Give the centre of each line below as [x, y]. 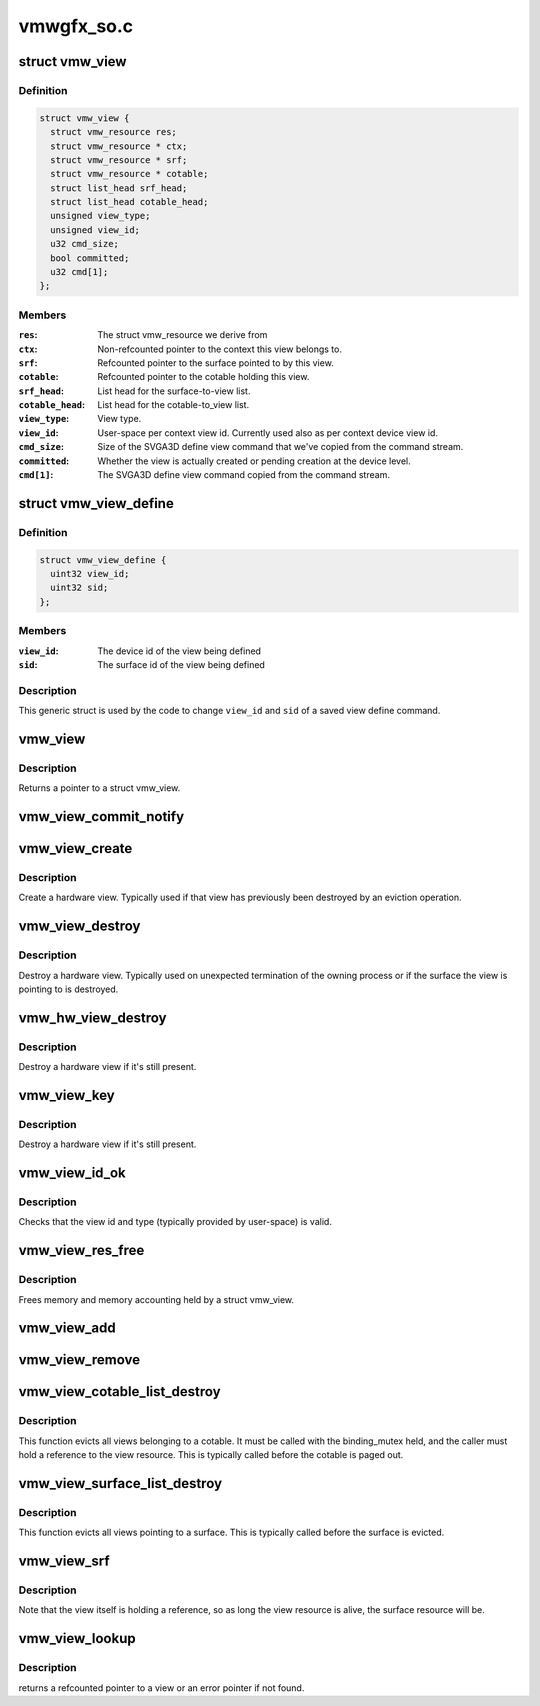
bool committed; [90, 258]
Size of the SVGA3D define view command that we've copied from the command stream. [280, 447]
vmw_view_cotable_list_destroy [119, 1391]
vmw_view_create [75, 848]
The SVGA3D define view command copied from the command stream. [243, 475]
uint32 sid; [79, 588]
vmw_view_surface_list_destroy [120, 1483]
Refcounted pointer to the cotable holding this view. [203, 377]
